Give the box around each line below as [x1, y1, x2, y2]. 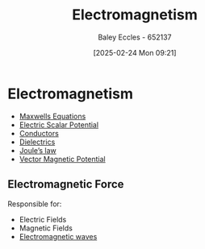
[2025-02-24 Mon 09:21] [93, 48, 177, 57]
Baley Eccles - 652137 [98, 32, 172, 42]
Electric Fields [19, 214, 67, 224]
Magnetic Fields [19, 223, 73, 233]
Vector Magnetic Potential [19, 154, 106, 164]
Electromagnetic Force [7, 177, 124, 191]
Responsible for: [7, 199, 62, 209]
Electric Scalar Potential [19, 119, 98, 130]
